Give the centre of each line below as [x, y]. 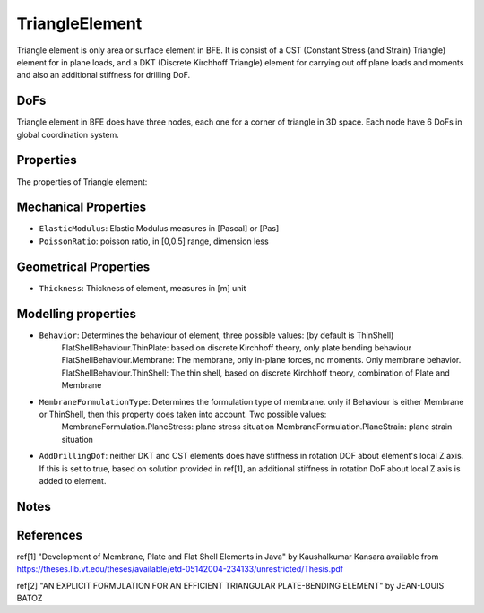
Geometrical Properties [83, 267]
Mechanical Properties [82, 207]
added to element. [73, 480]
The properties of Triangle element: [82, 181]
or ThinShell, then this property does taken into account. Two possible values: [183, 414]
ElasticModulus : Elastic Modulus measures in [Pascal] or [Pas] [159, 229]
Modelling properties [77, 314]
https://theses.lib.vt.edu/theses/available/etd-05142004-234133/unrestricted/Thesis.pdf [180, 569]
